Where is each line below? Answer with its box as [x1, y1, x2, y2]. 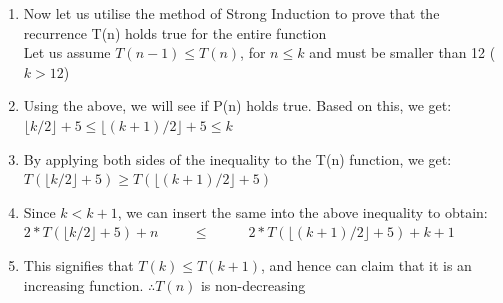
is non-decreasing [200, 274, 306, 295]
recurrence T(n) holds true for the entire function [23, 22, 327, 43]
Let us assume [23, 42, 111, 63]
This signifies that [23, 254, 134, 275]
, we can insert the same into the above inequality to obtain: [117, 201, 488, 222]
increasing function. [23, 274, 144, 295]
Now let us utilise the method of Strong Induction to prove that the [23, 3, 440, 23]
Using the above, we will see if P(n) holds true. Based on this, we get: [23, 95, 452, 116]
